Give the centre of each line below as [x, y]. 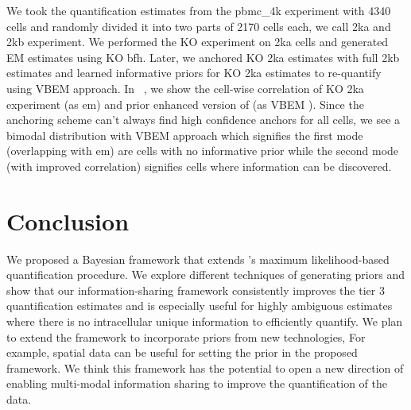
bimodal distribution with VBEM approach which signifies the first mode [185, 135]
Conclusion [68, 220]
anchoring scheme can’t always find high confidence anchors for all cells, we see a [204, 120]
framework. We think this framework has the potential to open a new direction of [205, 367]
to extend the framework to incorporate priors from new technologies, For [186, 337]
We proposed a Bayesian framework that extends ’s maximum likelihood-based [198, 259]
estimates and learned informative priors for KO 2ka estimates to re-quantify [194, 73]
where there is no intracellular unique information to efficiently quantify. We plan [205, 321]
